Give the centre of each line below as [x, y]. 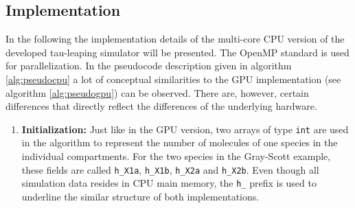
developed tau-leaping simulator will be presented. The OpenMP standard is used [177, 52]
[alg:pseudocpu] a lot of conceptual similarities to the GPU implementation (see [173, 79]
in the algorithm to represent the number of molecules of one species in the [180, 142]
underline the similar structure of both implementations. [140, 196]
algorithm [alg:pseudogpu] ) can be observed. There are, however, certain [157, 92]
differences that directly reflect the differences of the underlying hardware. [161, 106]
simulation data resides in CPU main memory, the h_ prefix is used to [169, 183]
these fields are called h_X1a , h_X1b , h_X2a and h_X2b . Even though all [170, 169]
